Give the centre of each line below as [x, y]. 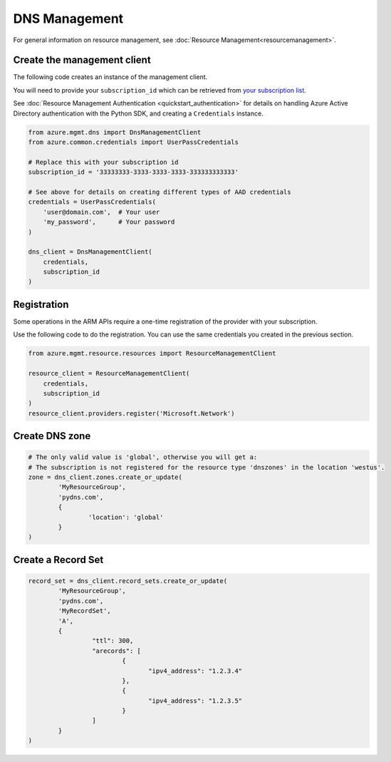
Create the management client [82, 60]
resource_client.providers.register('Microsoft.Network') [131, 413]
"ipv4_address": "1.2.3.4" [195, 671]
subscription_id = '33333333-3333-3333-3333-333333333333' [133, 172]
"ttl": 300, [113, 641]
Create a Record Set [58, 560]
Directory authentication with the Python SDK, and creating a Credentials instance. [138, 113]
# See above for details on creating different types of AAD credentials [160, 192]
